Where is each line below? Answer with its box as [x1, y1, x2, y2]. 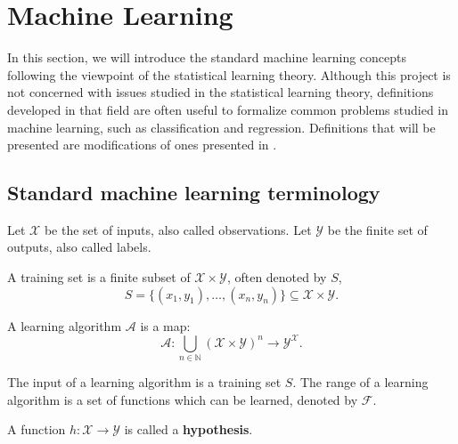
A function [7, 420, 66, 439]
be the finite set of [327, 220, 428, 238]
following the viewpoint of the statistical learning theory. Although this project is [7, 65, 451, 84]
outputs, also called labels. [7, 238, 151, 256]
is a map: [140, 316, 191, 335]
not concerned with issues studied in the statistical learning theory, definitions [7, 83, 434, 101]
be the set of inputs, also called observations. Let [44, 220, 312, 238]
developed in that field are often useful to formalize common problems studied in [7, 100, 449, 118]
